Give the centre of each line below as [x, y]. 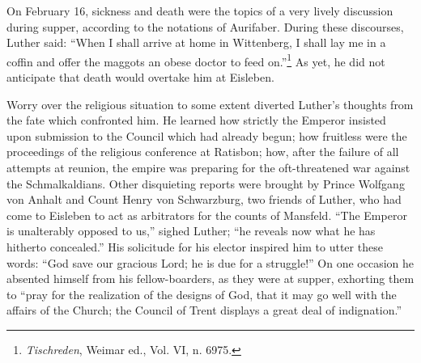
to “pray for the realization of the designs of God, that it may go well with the [202, 294]
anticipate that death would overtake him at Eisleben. [140, 77]
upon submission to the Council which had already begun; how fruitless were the [207, 135]
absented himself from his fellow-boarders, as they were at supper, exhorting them [210, 279]
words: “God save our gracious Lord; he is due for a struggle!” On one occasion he [210, 262]
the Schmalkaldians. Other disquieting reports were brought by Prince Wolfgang [206, 183]
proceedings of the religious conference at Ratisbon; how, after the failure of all [203, 152]
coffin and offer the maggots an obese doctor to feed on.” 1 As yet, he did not [196, 60]
